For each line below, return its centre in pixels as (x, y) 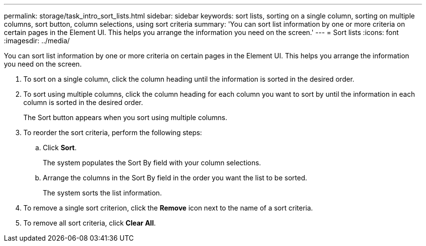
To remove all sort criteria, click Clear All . (90, 223)
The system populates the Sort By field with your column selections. (152, 163)
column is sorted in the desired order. (83, 102)
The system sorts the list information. (102, 193)
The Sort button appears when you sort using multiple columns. (125, 117)
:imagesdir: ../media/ (37, 41)
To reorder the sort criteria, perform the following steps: (113, 132)
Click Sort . (60, 148)
